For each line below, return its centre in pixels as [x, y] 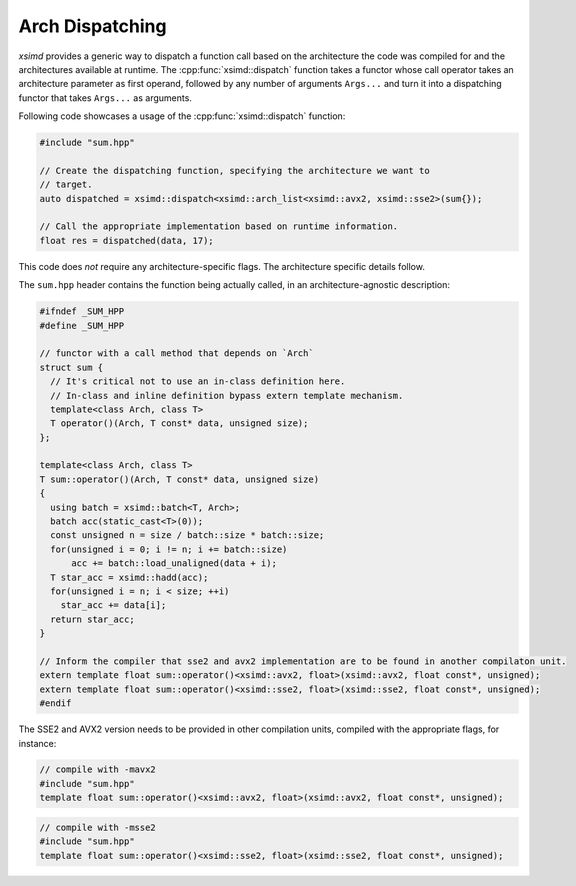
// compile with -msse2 [98, 827]
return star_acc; [92, 619]
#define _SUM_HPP [82, 325]
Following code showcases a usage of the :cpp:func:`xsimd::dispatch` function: [182, 116]
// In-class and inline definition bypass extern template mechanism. [227, 395]
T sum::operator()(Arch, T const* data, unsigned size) [179, 479]
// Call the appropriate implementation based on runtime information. [219, 226]
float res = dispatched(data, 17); [126, 240]
